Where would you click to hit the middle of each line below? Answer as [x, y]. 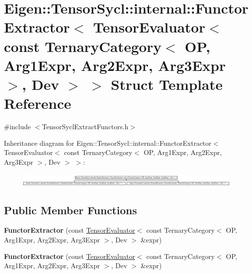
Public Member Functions [70, 210]
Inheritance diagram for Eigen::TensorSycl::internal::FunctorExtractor [108, 143]
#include [17, 127]
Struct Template [167, 84]
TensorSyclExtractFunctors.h [85, 127]
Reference [38, 103]
